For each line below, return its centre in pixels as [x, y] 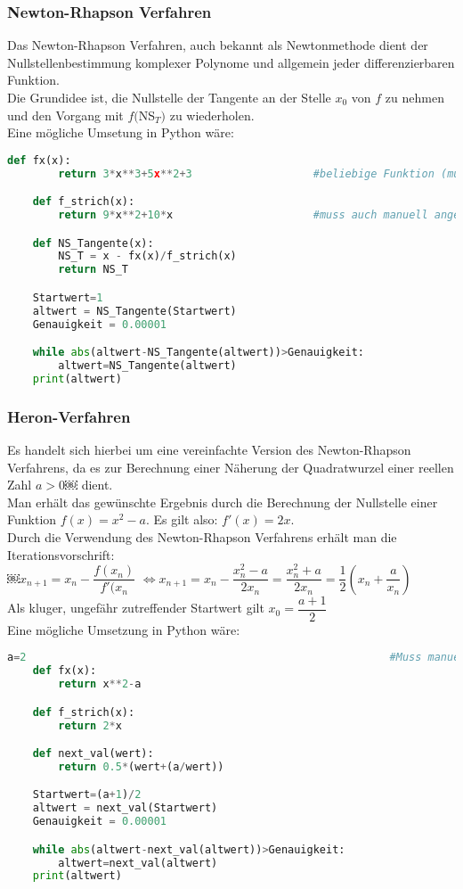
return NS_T [93, 270]
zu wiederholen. [212, 115]
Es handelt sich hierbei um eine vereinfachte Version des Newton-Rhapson [209, 449]
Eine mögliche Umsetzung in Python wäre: [124, 629]
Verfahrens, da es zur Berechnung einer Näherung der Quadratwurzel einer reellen [231, 467]
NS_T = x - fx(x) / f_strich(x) [147, 256]
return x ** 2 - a [100, 684]
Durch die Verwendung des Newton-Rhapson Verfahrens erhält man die [202, 536]
